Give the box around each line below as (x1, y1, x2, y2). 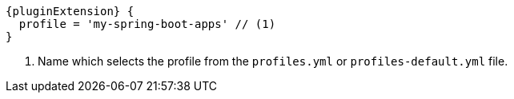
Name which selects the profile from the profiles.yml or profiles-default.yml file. (38, 54, 508, 68)
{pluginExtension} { (6, 5, 135, 18)
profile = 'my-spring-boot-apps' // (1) (18, 18, 276, 30)
